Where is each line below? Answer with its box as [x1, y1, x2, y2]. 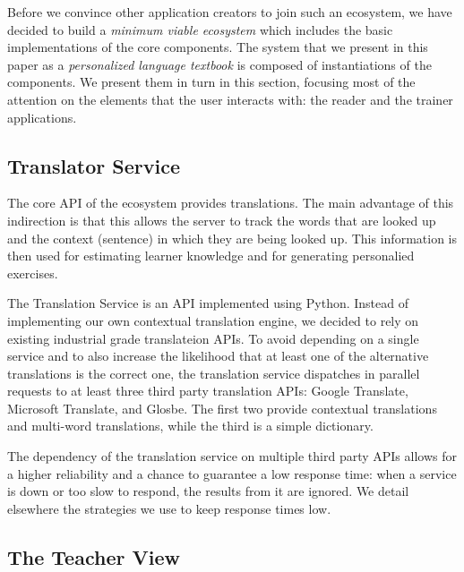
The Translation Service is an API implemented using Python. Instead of [7, 294, 409, 312]
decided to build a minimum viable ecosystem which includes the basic [7, 20, 393, 38]
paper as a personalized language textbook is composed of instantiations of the [7, 55, 432, 73]
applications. [7, 107, 77, 126]
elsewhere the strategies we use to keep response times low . [7, 499, 331, 517]
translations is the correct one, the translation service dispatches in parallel [7, 363, 420, 382]
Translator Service [7, 151, 181, 179]
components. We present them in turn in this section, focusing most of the [7, 73, 416, 91]
